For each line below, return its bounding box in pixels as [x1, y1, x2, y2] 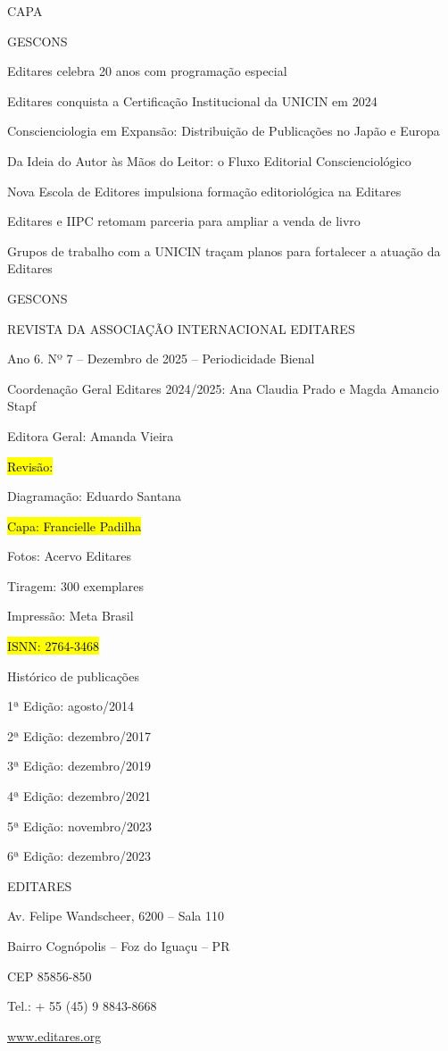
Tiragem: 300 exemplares [7, 576, 144, 595]
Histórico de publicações [7, 666, 139, 685]
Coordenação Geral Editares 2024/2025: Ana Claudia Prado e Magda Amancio [7, 379, 439, 397]
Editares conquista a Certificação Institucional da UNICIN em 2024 [7, 91, 377, 110]
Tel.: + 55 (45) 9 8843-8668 [7, 997, 157, 1015]
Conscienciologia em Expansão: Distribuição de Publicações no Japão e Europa [7, 121, 440, 140]
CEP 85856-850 [7, 966, 92, 985]
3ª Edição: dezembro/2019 [7, 756, 151, 775]
